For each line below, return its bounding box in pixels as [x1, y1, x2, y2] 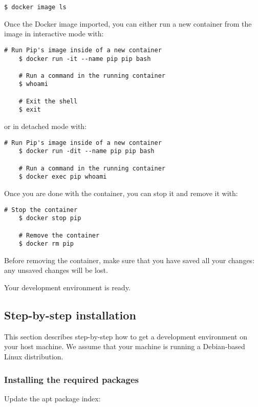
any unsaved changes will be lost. [4, 265, 108, 275]
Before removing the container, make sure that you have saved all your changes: [4, 254, 255, 265]
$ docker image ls [4, 4, 67, 11]
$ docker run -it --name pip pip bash [18, 55, 151, 62]
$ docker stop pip [18, 215, 81, 222]
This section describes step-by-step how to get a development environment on [4, 331, 247, 341]
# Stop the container [4, 206, 78, 213]
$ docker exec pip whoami [18, 173, 107, 181]
